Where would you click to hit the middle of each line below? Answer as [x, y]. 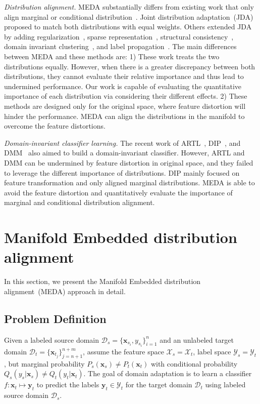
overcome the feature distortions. [55, 126]
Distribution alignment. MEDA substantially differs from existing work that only [129, 7]
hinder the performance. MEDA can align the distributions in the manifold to [124, 116]
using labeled [225, 385]
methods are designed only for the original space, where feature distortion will [125, 106]
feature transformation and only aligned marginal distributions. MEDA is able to [129, 183]
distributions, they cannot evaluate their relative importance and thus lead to [124, 76]
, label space [212, 352]
